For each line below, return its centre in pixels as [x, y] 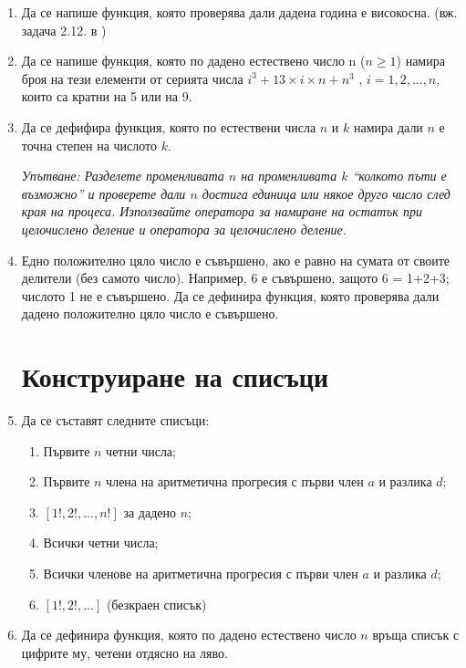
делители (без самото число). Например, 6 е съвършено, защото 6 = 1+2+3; [235, 278]
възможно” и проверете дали [104, 193]
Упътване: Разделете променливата [123, 176]
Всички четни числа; [101, 543]
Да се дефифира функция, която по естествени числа [169, 126]
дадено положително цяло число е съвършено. [150, 313]
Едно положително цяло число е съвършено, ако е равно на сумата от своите [236, 260]
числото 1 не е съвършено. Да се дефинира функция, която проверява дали [230, 295]
